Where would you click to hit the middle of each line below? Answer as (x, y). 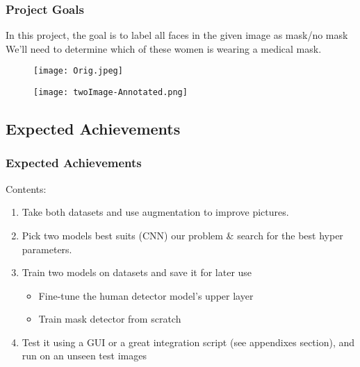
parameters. (47, 249)
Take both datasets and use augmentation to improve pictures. (155, 212)
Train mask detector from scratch (110, 319)
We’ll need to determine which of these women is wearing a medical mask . (164, 48)
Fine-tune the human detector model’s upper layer (146, 295)
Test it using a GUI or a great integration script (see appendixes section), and (188, 342)
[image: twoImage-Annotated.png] (111, 93)
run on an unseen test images (84, 356)
